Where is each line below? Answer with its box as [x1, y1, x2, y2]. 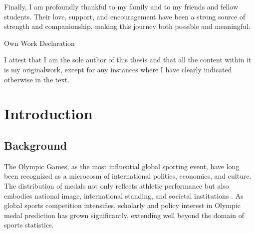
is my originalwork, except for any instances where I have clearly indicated [4, 64, 232, 74]
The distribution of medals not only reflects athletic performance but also [4, 180, 229, 191]
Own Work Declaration [4, 37, 75, 48]
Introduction [4, 103, 93, 124]
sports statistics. [4, 220, 54, 230]
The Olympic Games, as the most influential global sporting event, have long [4, 161, 240, 171]
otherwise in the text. [4, 74, 70, 84]
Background [4, 137, 67, 153]
